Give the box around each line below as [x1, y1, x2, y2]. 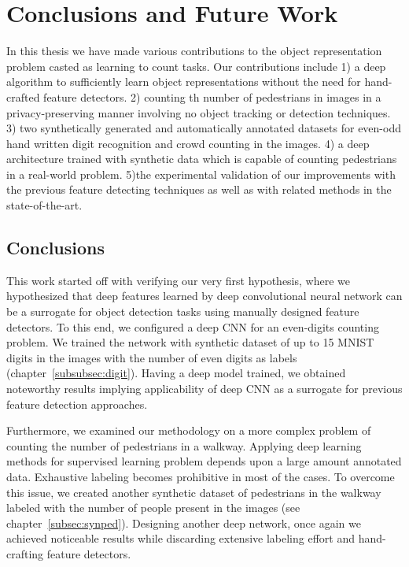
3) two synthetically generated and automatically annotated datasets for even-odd [6, 120, 401, 136]
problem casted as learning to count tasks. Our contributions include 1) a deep [6, 57, 386, 74]
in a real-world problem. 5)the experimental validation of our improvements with [6, 165, 396, 182]
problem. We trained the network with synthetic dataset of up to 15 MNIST [6, 334, 374, 350]
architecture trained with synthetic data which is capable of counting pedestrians [6, 150, 397, 167]
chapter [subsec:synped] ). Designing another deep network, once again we [6, 514, 361, 531]
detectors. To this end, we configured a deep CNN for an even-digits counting [6, 318, 379, 335]
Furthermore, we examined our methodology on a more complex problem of [6, 422, 371, 439]
